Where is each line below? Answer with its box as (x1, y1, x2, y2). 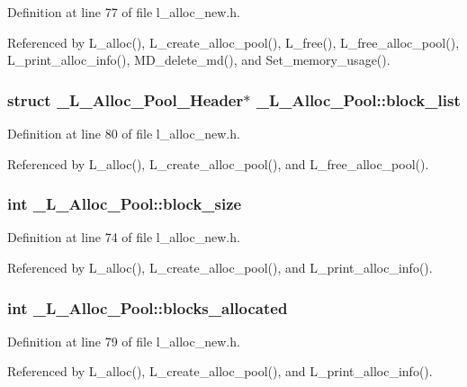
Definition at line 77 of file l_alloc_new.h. (7, 3, 240, 21)
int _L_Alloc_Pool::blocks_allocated (7, 296, 288, 319)
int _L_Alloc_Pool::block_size (7, 193, 242, 215)
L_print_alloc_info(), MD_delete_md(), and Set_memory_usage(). (7, 50, 391, 69)
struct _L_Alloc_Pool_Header (7, 88, 244, 111)
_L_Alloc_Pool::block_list (256, 88, 461, 111)
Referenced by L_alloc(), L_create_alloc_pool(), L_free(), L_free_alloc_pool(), (7, 32, 460, 51)
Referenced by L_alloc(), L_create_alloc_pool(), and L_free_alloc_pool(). (7, 154, 429, 173)
